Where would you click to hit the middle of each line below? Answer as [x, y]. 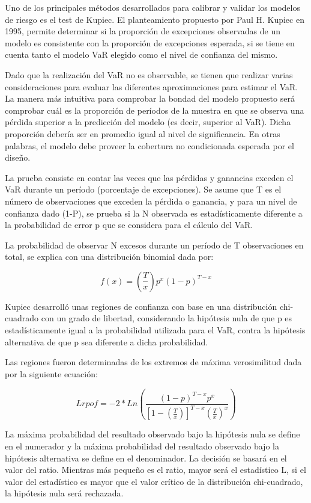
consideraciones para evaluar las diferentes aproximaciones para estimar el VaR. [152, 86]
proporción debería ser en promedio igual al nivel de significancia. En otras [143, 133]
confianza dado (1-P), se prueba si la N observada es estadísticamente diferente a [154, 213]
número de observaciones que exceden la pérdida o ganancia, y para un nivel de [151, 201]
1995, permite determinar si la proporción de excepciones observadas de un [143, 31]
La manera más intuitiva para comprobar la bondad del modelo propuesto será [150, 98]
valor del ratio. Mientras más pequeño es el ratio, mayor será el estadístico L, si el [155, 470]
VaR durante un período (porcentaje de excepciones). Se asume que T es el [143, 189]
